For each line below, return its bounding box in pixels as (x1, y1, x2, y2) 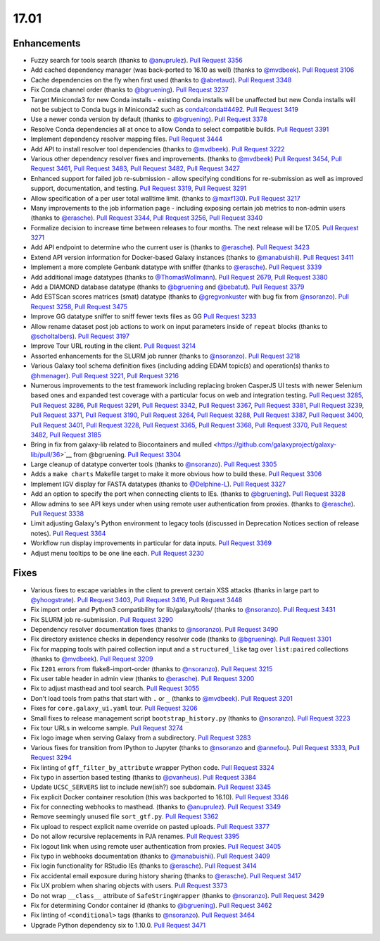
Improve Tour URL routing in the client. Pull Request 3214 (30, 342, 196, 350)
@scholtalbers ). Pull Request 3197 (30, 332, 130, 340)
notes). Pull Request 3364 (30, 529, 106, 537)
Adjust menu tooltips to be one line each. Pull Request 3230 (30, 549, 204, 557)
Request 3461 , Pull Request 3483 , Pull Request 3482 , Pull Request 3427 (30, 164, 241, 173)
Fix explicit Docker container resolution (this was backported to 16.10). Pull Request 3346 (30, 792, 289, 801)
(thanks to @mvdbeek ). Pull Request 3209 (30, 655, 153, 663)
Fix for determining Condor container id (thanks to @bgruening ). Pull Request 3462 (30, 902, 272, 909)
